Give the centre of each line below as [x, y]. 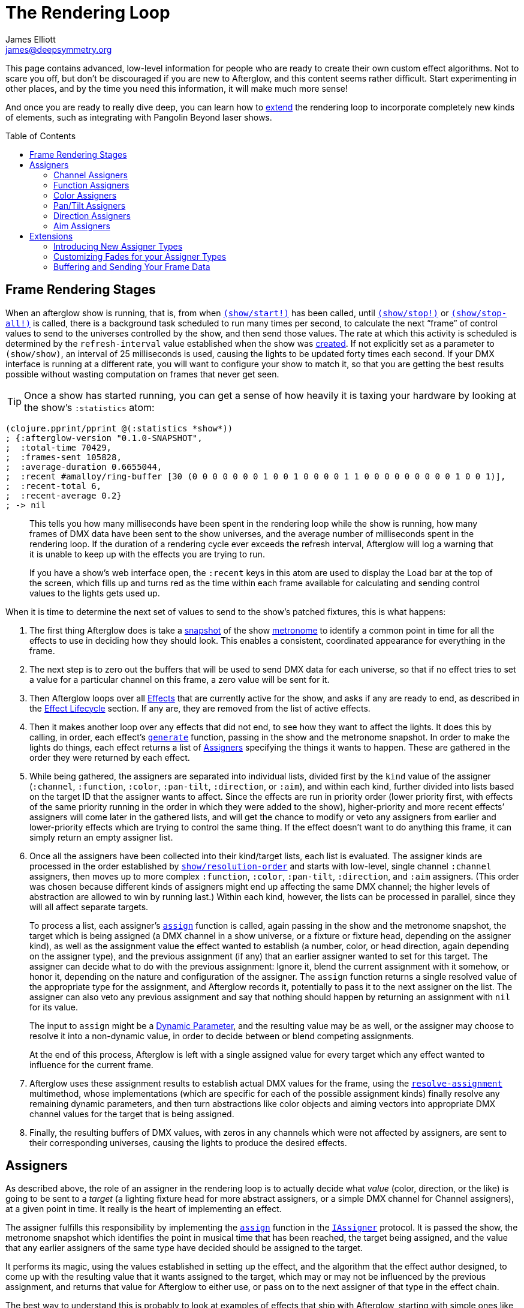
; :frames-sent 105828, [64, 457]
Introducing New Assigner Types [118, 246]
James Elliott [31, 39]
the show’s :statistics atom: [89, 407]
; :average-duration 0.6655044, [84, 466]
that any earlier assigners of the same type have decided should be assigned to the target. [184, 1248]
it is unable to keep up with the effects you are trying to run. [147, 554]
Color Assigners [85, 195]
